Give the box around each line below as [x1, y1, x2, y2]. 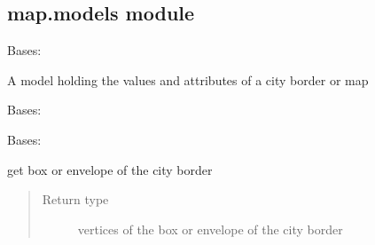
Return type [42, 190, 109, 209]
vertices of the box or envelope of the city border [77, 219, 343, 238]
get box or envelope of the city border [7, 160, 213, 178]
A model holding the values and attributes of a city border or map [7, 70, 369, 89]
